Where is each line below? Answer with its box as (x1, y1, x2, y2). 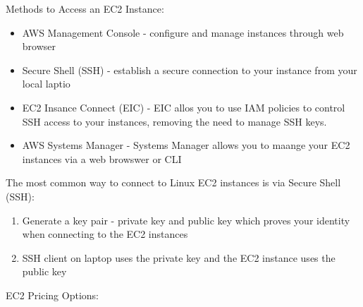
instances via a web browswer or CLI (22, 151, 182, 166)
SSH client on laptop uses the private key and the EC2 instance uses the (22, 250, 336, 265)
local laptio (22, 76, 70, 91)
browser (22, 39, 56, 54)
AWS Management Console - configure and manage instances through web (22, 25, 344, 40)
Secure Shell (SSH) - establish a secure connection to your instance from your (22, 62, 357, 77)
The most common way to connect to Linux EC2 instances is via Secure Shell (6, 175, 341, 190)
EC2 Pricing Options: (6, 287, 99, 302)
